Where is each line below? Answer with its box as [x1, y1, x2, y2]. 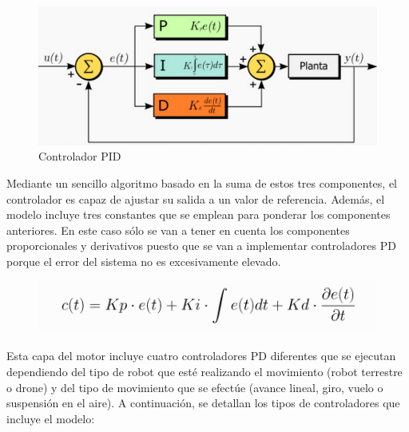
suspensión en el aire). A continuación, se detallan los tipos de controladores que [6, 394, 400, 411]
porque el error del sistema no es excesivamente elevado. [6, 253, 281, 270]
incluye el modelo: [6, 410, 95, 426]
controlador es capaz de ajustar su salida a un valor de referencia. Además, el [6, 190, 385, 207]
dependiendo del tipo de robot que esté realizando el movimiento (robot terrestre [6, 363, 403, 379]
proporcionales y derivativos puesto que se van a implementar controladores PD [6, 237, 396, 254]
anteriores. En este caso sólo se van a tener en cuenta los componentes [6, 221, 350, 238]
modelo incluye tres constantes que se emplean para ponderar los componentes [6, 206, 391, 223]
